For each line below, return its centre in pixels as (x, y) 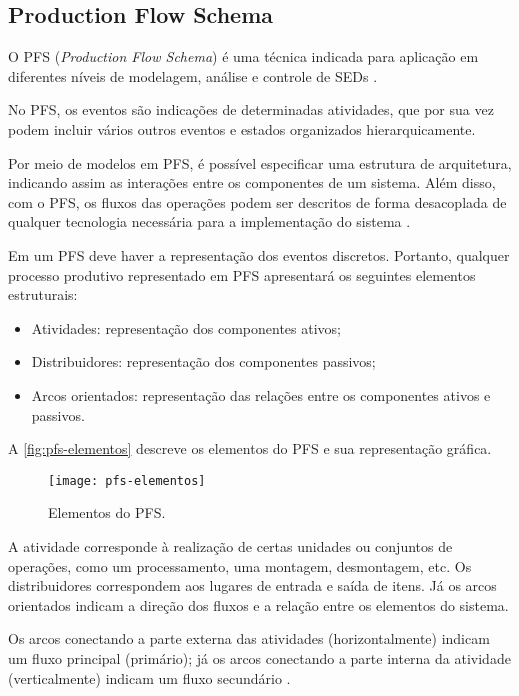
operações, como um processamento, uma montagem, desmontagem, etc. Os (240, 565)
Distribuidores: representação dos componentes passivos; (203, 361)
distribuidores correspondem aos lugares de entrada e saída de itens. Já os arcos (252, 585)
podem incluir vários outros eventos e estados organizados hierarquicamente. (242, 128)
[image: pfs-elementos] (127, 480)
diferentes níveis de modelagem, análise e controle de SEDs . (193, 75)
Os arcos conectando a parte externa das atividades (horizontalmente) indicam (249, 638)
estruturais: (43, 294)
